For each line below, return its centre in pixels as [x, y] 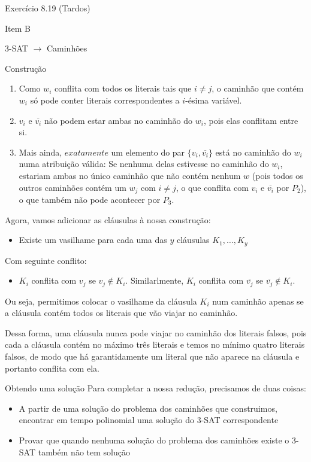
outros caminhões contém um [73, 187]
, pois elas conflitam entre [251, 120]
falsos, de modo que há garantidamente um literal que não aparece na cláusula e [152, 356]
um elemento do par [148, 152]
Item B [18, 28]
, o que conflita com [212, 187]
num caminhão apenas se [258, 301]
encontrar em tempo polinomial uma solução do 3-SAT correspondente [149, 420]
